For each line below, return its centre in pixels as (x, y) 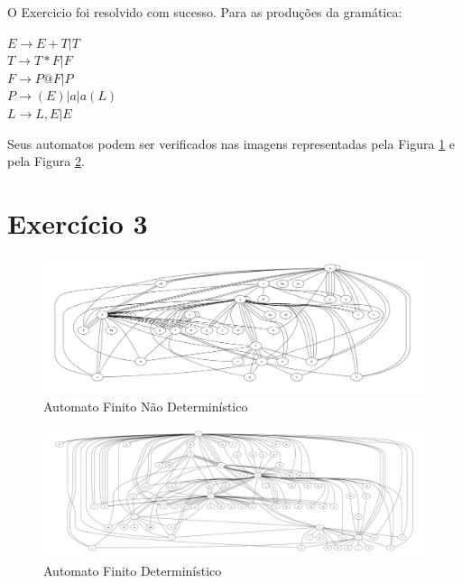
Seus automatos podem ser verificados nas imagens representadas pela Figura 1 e (231, 143)
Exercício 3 (78, 222)
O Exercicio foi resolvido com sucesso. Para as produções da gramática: (205, 12)
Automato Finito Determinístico (133, 571)
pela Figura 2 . (46, 161)
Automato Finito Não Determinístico (146, 406)
